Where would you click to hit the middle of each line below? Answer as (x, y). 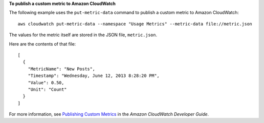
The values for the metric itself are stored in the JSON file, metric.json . (83, 35)
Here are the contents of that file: (42, 44)
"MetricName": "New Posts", (61, 69)
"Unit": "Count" (47, 89)
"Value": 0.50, (46, 83)
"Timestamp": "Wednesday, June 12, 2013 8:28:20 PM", (94, 76)
